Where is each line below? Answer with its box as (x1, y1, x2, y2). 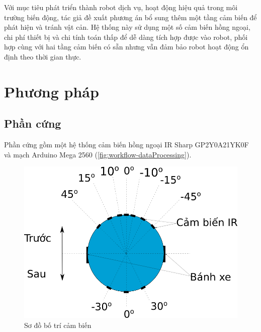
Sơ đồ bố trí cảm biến (24, 319, 92, 330)
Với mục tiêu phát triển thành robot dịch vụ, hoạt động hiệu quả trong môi (4, 2, 238, 12)
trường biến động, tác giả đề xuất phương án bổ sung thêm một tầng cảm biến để (4, 12, 257, 22)
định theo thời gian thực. (4, 51, 81, 62)
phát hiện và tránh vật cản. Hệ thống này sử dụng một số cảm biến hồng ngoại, (4, 22, 250, 32)
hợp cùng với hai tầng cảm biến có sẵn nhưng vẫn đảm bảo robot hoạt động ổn (4, 41, 249, 52)
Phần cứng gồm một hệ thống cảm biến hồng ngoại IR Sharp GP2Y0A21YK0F (4, 139, 249, 150)
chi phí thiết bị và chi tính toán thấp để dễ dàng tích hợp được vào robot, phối (4, 31, 248, 42)
